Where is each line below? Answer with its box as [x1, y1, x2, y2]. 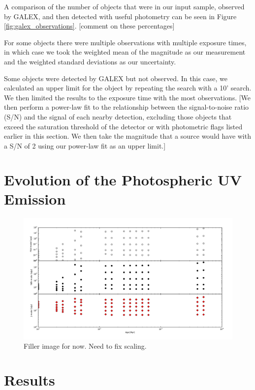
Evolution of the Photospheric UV [4, 169, 242, 189]
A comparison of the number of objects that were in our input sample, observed [4, 1, 245, 11]
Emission [4, 188, 66, 209]
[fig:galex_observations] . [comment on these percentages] [4, 21, 175, 31]
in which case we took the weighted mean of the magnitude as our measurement [4, 47, 246, 57]
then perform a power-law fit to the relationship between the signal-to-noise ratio [4, 102, 249, 112]
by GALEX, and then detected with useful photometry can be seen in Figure [4, 11, 237, 21]
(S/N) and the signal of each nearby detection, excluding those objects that [4, 111, 232, 121]
